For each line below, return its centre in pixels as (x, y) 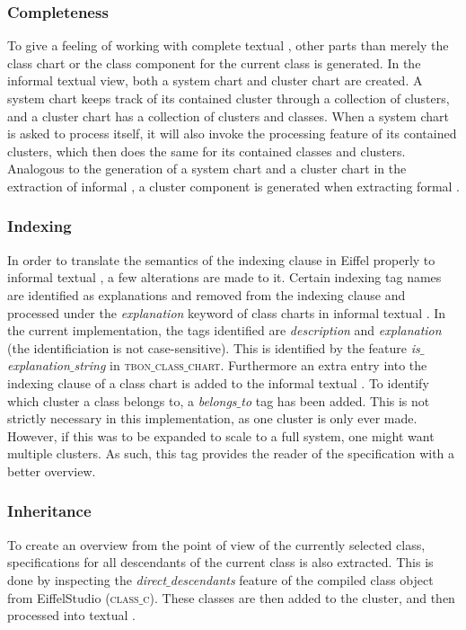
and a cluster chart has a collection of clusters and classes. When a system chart (228, 115)
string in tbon (112, 365)
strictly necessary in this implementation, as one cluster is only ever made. (212, 418)
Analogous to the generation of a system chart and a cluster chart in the (207, 169)
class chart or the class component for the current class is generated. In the (214, 62)
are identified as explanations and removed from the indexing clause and (207, 294)
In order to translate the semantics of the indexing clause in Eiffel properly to (221, 259)
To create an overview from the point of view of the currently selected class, (216, 544)
